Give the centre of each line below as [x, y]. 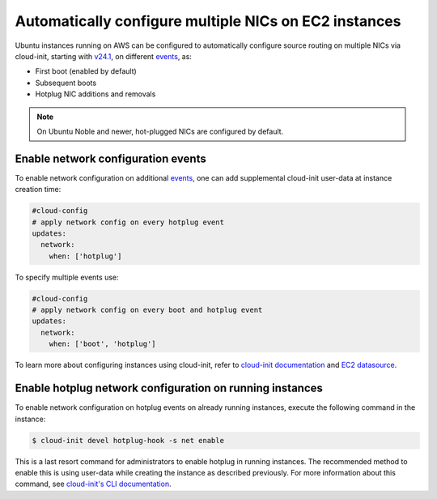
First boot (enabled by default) [86, 71]
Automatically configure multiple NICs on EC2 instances [208, 21]
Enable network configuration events [110, 158]
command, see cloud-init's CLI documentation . [93, 484]
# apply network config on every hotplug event [128, 222]
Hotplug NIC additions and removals [95, 94]
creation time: [38, 190]
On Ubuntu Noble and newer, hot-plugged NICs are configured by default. [160, 131]
